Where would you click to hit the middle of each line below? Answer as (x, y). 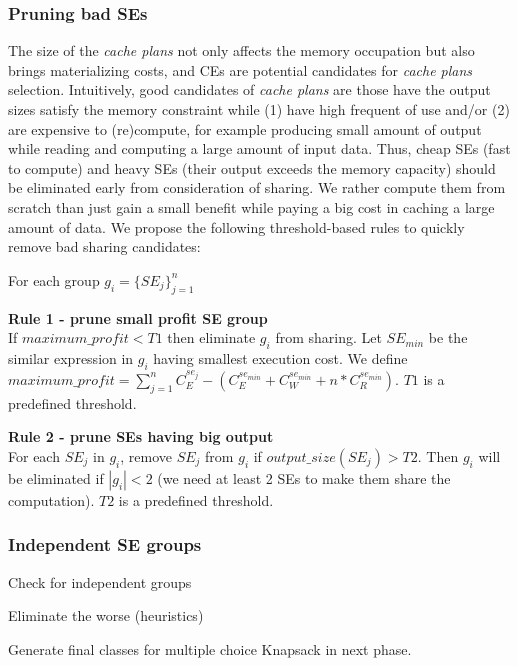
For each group (54, 279)
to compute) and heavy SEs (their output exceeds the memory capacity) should (252, 167)
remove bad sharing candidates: (104, 246)
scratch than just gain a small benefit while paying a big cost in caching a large (251, 206)
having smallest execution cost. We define (280, 357)
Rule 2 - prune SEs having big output (141, 436)
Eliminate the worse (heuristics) (106, 615)
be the (448, 337)
